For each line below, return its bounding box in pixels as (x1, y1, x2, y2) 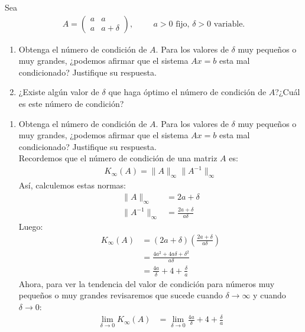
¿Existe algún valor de (18, 86, 99, 98)
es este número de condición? (18, 97, 124, 109)
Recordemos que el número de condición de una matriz (18, 152, 218, 164)
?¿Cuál (275, 86, 300, 98)
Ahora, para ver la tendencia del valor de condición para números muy (18, 277, 275, 289)
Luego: (18, 220, 43, 233)
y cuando (253, 289, 286, 301)
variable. (213, 19, 245, 28)
